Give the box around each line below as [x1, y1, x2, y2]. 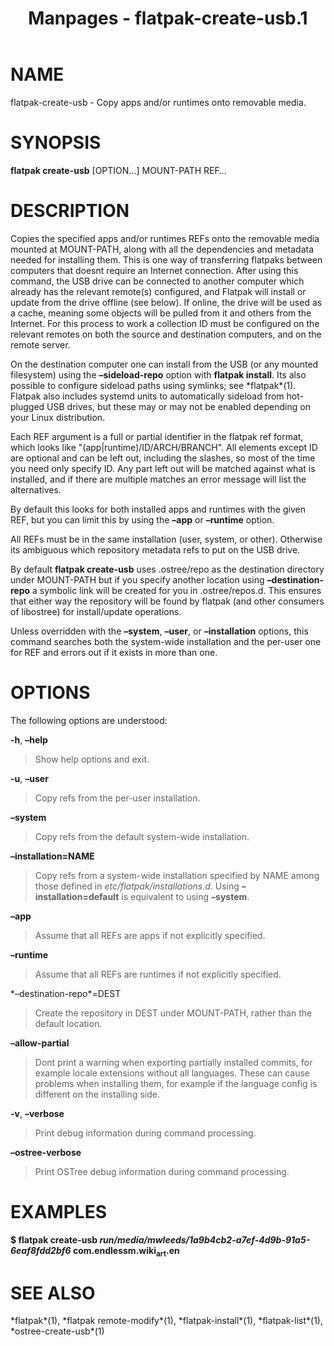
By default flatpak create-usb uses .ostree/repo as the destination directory [10, 563, 325, 575]
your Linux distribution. [10, 411, 106, 423]
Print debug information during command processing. [34, 1127, 257, 1139]
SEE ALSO [10, 1282, 96, 1304]
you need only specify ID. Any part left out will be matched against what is [10, 462, 316, 474]
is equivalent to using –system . [121, 890, 250, 902]
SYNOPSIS [10, 132, 102, 154]
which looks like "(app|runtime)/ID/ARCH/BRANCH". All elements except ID [10, 441, 318, 453]
